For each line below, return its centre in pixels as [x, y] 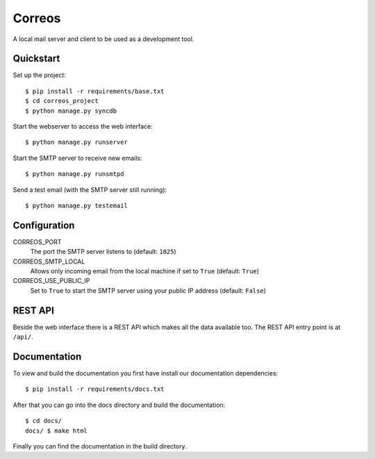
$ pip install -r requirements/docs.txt [95, 389]
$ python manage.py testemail [77, 206]
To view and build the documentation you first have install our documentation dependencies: [145, 373]
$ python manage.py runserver [77, 142]
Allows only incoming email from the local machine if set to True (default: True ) [145, 271]
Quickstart [36, 59]
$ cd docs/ [44, 421]
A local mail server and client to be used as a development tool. [103, 39]
